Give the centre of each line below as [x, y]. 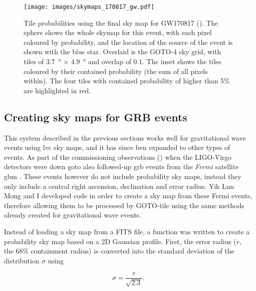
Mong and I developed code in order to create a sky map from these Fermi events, [128, 196]
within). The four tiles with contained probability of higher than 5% [127, 81]
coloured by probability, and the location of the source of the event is [128, 42]
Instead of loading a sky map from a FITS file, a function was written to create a [127, 231]
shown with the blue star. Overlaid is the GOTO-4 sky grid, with [122, 52]
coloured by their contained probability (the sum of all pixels [116, 71]
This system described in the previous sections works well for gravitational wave [125, 137]
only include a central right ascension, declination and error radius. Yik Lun [119, 186]
